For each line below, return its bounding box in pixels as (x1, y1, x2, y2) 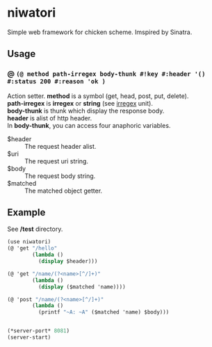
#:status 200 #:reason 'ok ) (7, 78, 106, 86)
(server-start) (7, 334, 51, 341)
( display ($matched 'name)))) (38, 283, 127, 290)
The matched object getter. (24, 186, 103, 195)
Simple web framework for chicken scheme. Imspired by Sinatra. (7, 28, 193, 36)
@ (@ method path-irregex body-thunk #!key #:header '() (7, 69, 206, 79)
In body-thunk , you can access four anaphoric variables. (7, 121, 171, 129)
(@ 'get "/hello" (7, 245, 58, 252)
